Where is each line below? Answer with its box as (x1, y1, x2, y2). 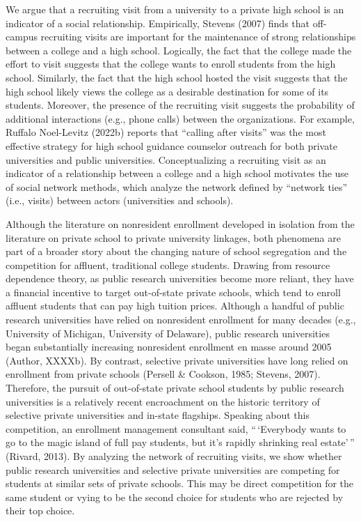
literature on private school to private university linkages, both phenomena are (6, 230, 341, 245)
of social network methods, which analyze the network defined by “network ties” (6, 179, 348, 194)
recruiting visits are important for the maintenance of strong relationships (40, 29, 356, 44)
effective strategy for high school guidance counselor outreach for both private (6, 138, 337, 153)
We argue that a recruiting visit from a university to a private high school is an (6, 2, 344, 16)
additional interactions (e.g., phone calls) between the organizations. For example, (6, 111, 355, 125)
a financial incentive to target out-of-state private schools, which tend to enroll (6, 284, 341, 299)
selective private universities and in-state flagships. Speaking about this (6, 408, 310, 422)
